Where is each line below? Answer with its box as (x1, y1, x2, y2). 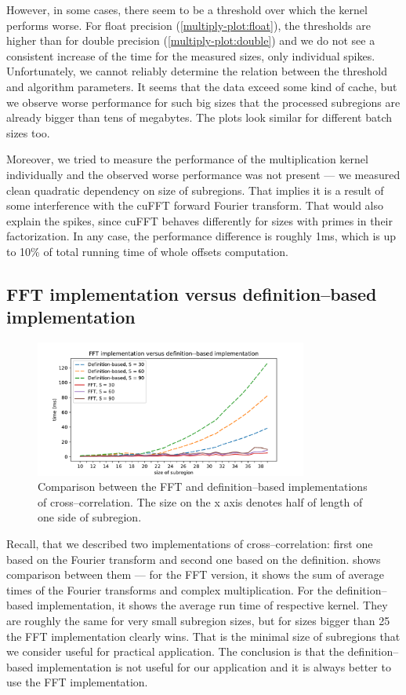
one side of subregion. (38, 509, 142, 525)
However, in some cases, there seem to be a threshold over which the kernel (6, 2, 368, 17)
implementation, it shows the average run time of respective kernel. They (36, 597, 388, 613)
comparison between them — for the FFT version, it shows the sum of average (6, 566, 384, 583)
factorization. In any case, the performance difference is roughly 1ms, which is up (6, 228, 397, 244)
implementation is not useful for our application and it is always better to (36, 658, 391, 675)
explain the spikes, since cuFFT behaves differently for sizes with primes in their (6, 212, 393, 229)
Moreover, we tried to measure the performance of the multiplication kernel (6, 151, 368, 167)
